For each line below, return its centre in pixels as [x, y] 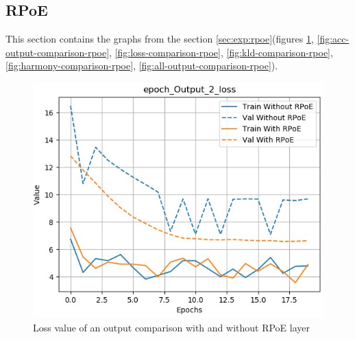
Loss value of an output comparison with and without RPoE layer [171, 327]
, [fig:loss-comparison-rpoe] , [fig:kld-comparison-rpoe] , [221, 52]
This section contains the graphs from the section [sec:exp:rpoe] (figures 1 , [160, 39]
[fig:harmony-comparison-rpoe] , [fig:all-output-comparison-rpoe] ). [142, 66]
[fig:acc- [333, 39]
